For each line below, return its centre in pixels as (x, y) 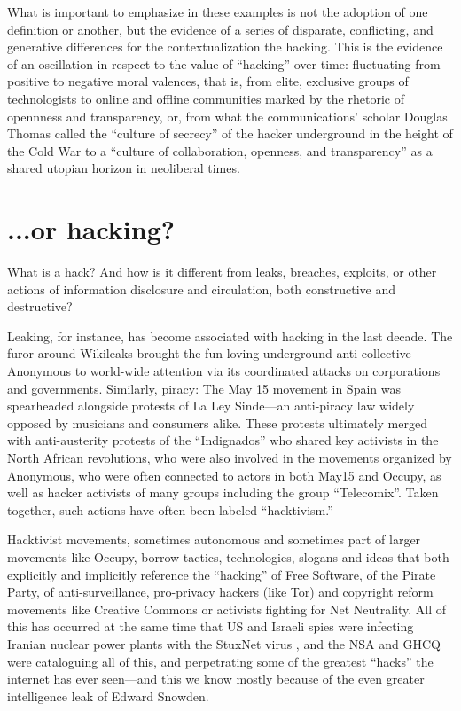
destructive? (40, 306)
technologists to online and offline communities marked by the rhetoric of (206, 98)
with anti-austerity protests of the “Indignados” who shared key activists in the (223, 440)
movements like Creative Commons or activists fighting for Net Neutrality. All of (227, 609)
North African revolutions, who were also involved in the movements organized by (230, 457)
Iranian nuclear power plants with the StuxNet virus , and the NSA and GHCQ (224, 643)
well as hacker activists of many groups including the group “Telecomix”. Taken (223, 492)
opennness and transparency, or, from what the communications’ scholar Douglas (227, 116)
